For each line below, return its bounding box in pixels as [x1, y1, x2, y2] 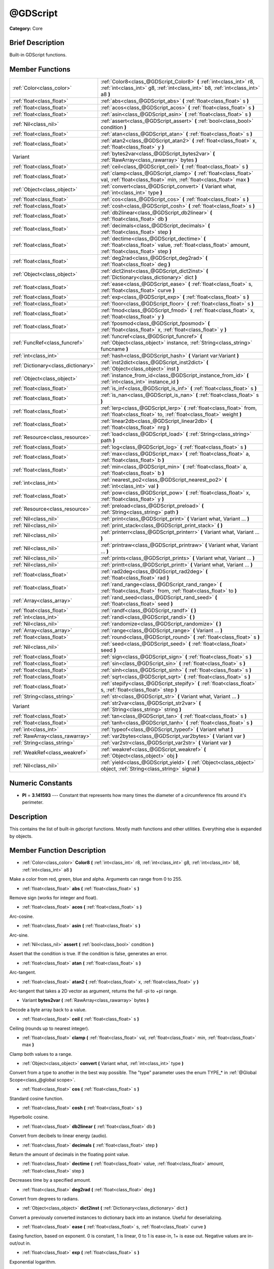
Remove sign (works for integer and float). [9, 895, 98, 901]
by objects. [9, 833, 33, 839]
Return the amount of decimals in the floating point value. [9, 1151, 129, 1157]
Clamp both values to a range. [9, 1051, 73, 1057]
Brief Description [9, 39, 64, 47]
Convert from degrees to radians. [9, 1195, 79, 1201]
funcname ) [100, 346, 129, 353]
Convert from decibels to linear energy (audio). [9, 1132, 108, 1139]
